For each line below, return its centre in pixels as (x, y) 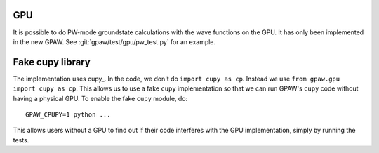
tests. (21, 140)
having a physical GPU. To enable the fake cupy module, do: (100, 98)
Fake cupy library (52, 62)
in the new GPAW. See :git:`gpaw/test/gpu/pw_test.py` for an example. (114, 41)
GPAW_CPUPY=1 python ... (68, 114)
